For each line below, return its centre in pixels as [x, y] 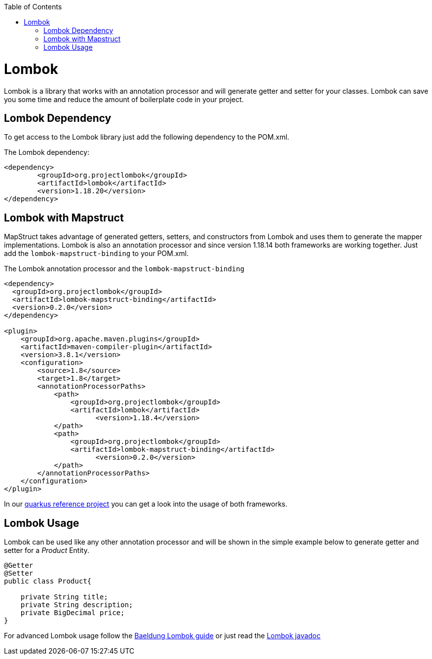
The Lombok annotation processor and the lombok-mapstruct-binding [124, 269]
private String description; [77, 605]
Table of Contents [33, 7]
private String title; [64, 597]
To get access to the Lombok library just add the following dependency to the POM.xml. [147, 137]
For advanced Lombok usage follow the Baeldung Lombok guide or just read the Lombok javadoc [162, 636]
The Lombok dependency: [47, 152]
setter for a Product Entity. [47, 550]
